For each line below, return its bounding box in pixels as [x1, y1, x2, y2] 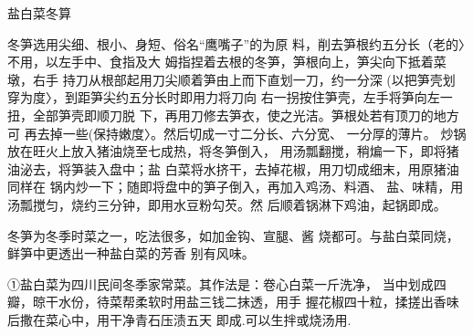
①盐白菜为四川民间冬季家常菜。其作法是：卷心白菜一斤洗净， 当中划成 [7, 274, 434, 293]
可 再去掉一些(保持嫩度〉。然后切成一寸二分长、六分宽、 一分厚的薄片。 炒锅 [7, 123, 467, 142]
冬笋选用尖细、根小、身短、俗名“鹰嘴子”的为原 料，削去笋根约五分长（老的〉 [7, 34, 465, 53]
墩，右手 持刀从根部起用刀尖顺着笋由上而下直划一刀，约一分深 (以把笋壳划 [7, 69, 456, 89]
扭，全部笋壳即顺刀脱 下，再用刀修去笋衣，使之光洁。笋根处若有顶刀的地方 [7, 105, 459, 124]
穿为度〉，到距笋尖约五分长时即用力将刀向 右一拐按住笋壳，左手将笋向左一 [7, 88, 453, 107]
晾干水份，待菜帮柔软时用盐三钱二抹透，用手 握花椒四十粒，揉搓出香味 [32, 292, 459, 311]
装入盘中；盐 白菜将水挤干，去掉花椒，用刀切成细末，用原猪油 [83, 159, 459, 178]
